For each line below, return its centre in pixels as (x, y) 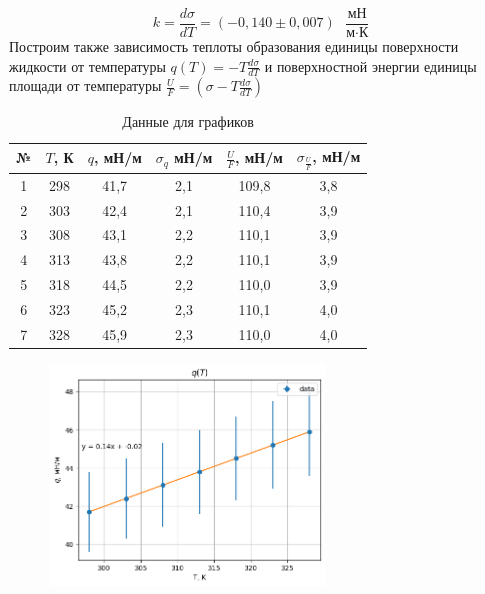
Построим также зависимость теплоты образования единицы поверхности (234, 46)
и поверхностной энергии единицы (370, 65)
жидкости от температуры (87, 65)
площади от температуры (85, 85)
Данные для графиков (188, 121)
